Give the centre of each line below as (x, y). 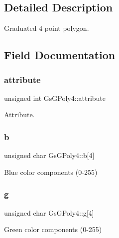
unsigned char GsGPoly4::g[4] (49, 212)
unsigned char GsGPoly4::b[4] (49, 155)
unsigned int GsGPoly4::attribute (55, 98)
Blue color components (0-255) (51, 172)
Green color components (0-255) (53, 229)
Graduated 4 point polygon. (47, 28)
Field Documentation (60, 55)
